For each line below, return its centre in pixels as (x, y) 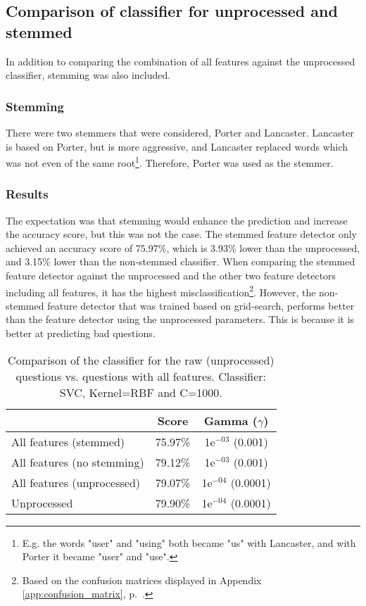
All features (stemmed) (68, 441)
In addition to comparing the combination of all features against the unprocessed (181, 61)
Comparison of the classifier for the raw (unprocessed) (141, 360)
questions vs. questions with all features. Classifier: (141, 376)
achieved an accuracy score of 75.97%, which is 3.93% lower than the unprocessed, (183, 247)
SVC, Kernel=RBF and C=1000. (141, 392)
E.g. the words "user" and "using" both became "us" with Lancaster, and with (189, 542)
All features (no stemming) (78, 462)
